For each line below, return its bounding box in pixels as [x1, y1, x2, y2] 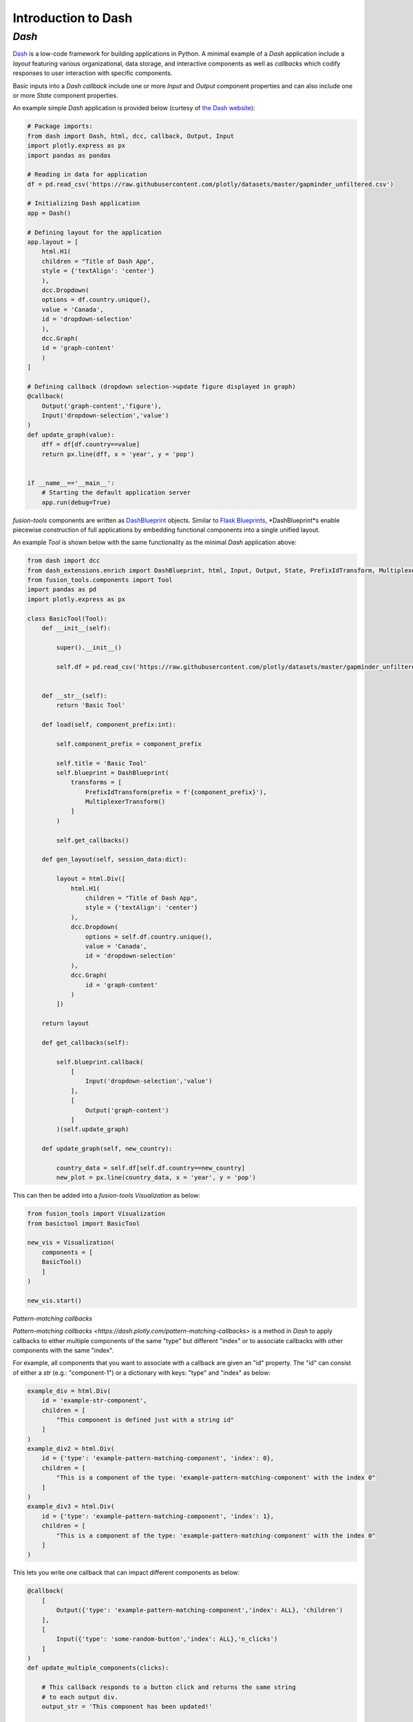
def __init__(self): [41, 624, 112, 632]
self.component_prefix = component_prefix [56, 740, 202, 747]
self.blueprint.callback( [56, 1058, 144, 1066]
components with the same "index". [12, 1346, 114, 1354]
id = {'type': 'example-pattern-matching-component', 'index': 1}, [41, 1512, 275, 1520]
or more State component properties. [12, 91, 118, 99]
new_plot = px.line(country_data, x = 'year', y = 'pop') [56, 1174, 256, 1181]
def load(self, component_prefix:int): [41, 720, 177, 728]
